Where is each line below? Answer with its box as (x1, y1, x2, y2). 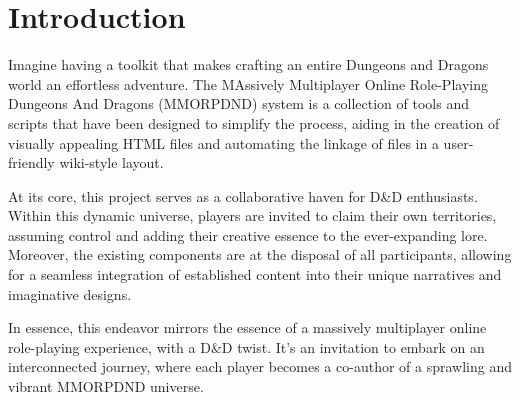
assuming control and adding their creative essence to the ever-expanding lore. (8, 224, 488, 245)
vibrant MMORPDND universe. (8, 376, 204, 397)
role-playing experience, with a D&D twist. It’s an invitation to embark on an (8, 336, 485, 357)
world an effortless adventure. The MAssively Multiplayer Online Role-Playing (8, 73, 488, 94)
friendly (8, 152, 55, 173)
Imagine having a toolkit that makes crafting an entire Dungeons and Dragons (8, 54, 489, 75)
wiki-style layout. (59, 152, 164, 173)
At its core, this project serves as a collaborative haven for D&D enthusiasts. (8, 185, 478, 206)
